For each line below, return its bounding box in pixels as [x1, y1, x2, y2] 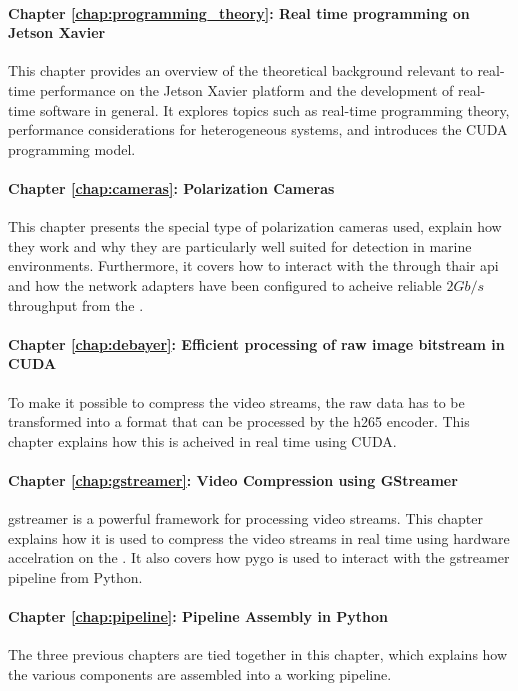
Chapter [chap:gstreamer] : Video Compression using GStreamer [8, 469, 458, 490]
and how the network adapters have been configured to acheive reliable [8, 274, 442, 295]
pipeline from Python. [8, 566, 143, 587]
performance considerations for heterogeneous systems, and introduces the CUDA [8, 119, 508, 140]
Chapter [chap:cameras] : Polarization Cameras [8, 177, 335, 198]
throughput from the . [8, 294, 144, 315]
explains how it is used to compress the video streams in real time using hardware [8, 527, 510, 548]
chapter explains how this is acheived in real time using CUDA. [8, 430, 397, 451]
